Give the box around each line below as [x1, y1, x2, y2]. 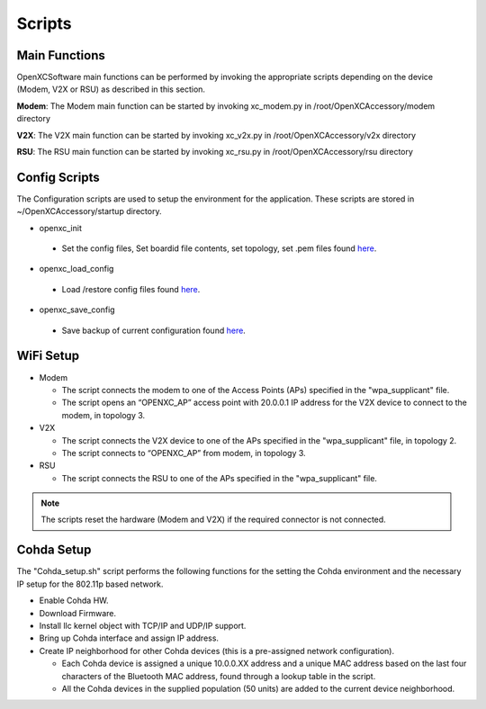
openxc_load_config [39, 264, 114, 274]
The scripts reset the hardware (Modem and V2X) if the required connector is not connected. [40, 514, 386, 525]
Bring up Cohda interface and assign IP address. [39, 633, 220, 643]
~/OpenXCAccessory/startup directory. [16, 206, 162, 217]
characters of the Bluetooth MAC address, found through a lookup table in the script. [61, 670, 376, 681]
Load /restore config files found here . [61, 283, 201, 294]
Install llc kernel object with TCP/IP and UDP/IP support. [39, 620, 247, 631]
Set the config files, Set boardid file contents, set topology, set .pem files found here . [61, 243, 377, 254]
